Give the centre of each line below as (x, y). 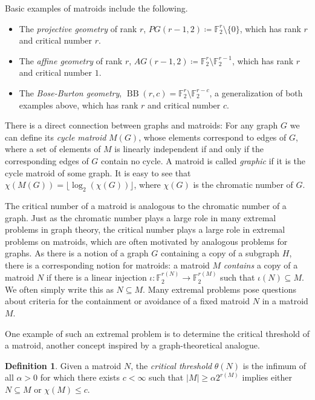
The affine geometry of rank (71, 60)
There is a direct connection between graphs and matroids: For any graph (141, 125)
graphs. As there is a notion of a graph (77, 253)
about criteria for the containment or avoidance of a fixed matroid (128, 301)
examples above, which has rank (79, 105)
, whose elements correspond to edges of (213, 137)
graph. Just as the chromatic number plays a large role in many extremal (141, 217)
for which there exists (80, 377)
